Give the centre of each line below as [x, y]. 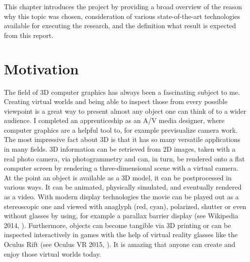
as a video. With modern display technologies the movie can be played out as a [121, 197]
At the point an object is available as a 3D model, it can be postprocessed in [118, 177]
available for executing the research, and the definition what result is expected [120, 26]
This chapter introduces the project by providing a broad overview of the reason [123, 6]
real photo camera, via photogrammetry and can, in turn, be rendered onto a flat [125, 158]
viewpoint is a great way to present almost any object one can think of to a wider [125, 111]
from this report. [29, 35]
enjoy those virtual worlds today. [53, 253]
